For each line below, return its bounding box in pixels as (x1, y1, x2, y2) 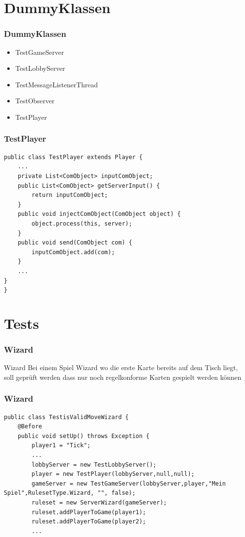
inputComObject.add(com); (31, 248, 115, 256)
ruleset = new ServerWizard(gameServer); (31, 499, 167, 506)
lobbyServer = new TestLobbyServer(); (31, 461, 156, 468)
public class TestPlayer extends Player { (4, 153, 143, 161)
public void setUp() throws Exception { (17, 432, 150, 439)
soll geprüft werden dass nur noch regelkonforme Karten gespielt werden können (4, 372, 242, 382)
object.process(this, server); (31, 220, 132, 227)
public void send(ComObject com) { (17, 239, 132, 246)
